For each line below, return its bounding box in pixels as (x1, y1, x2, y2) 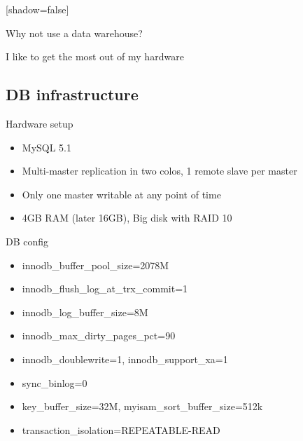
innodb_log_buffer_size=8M (22, 304, 148, 319)
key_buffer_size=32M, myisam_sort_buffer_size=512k (22, 399, 263, 414)
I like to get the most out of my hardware (6, 49, 184, 64)
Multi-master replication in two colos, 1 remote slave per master (22, 163, 297, 178)
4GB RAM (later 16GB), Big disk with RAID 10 (22, 210, 232, 225)
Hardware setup (6, 116, 73, 130)
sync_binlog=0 (22, 375, 87, 390)
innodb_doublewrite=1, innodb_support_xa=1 (22, 351, 228, 366)
